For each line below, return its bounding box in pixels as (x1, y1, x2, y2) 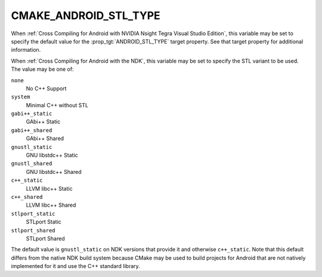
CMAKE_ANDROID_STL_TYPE (11, 9, 160, 22)
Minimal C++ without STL (26, 101, 89, 108)
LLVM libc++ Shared (26, 201, 76, 208)
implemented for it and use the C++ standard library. (11, 263, 140, 270)
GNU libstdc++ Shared (26, 168, 82, 175)
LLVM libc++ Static (26, 185, 73, 192)
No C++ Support (26, 85, 67, 92)
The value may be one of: (11, 66, 74, 73)
